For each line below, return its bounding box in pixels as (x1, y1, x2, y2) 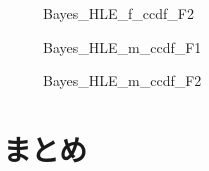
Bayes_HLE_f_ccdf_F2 (43, 3, 194, 23)
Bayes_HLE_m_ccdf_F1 (43, 36, 202, 57)
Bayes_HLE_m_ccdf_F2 (43, 70, 202, 91)
